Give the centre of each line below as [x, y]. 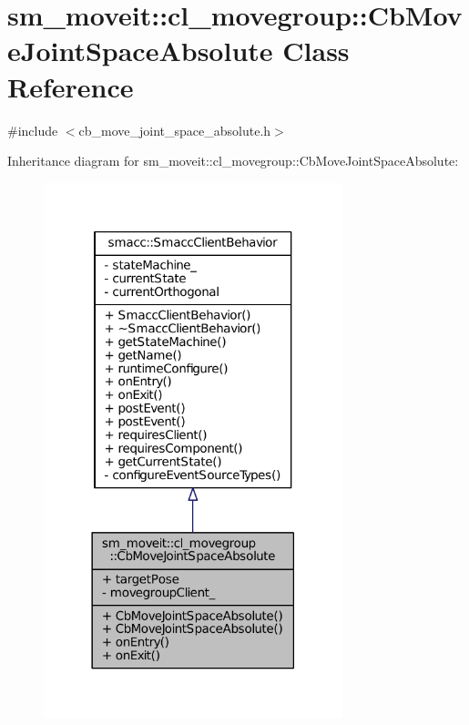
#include [33, 130]
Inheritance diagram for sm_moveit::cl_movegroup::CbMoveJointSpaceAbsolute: [233, 161]
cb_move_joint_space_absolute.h [175, 130]
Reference [71, 86]
